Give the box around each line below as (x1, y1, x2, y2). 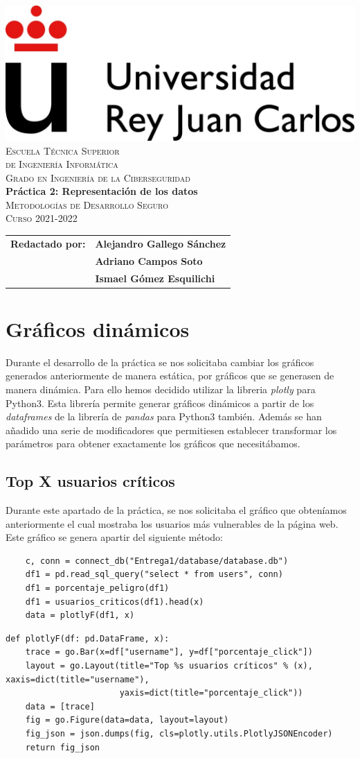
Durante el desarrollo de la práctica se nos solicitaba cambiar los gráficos (6, 354, 314, 369)
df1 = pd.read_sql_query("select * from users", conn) (25, 569, 283, 580)
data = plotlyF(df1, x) (25, 610, 135, 621)
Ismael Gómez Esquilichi (95, 270, 215, 285)
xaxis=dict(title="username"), (6, 674, 150, 684)
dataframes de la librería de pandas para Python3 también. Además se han (6, 409, 322, 424)
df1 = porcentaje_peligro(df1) (25, 583, 170, 594)
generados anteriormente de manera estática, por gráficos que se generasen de (6, 368, 334, 383)
